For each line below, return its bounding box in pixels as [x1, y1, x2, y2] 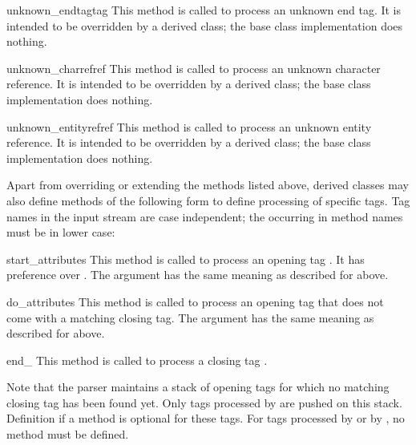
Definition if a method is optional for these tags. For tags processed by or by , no [6, 410, 405, 427]
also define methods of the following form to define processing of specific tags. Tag [6, 192, 410, 208]
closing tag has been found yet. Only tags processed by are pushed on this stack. [6, 394, 402, 411]
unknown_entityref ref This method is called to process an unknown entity [6, 118, 372, 135]
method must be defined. [6, 426, 129, 443]
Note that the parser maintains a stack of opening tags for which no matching [6, 378, 390, 395]
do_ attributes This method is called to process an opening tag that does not [6, 293, 384, 309]
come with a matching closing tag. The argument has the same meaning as [6, 309, 374, 326]
